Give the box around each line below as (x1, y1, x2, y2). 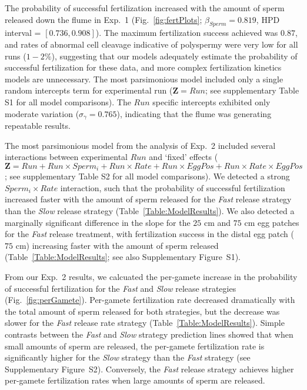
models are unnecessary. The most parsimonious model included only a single (5, 72, 283, 85)
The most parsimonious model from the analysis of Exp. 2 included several (5, 139, 276, 151)
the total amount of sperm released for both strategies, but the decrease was (5, 305, 280, 317)
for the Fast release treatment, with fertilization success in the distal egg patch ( (5, 228, 294, 240)
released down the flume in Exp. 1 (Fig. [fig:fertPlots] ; (5, 13, 202, 25)
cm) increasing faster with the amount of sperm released (15, 239, 219, 251)
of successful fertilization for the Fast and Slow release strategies (5, 282, 236, 294)
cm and (204, 216, 231, 228)
